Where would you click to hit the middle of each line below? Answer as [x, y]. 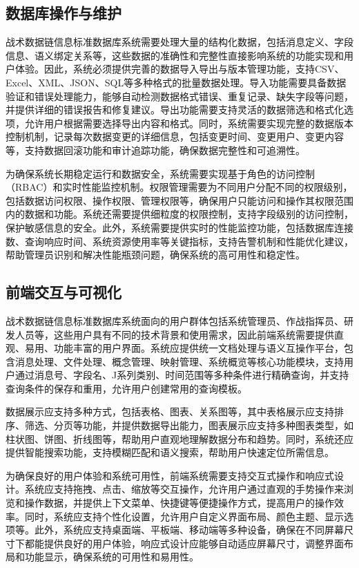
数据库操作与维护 [64, 13]
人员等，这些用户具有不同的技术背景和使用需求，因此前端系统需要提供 [174, 334]
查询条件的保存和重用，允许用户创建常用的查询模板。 [126, 388]
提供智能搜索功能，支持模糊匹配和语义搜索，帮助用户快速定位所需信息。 [170, 452]
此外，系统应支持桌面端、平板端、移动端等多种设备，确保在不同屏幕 [189, 530]
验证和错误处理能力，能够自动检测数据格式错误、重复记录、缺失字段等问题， [179, 96]
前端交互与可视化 [64, 292]
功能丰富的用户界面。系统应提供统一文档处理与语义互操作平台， [198, 348]
